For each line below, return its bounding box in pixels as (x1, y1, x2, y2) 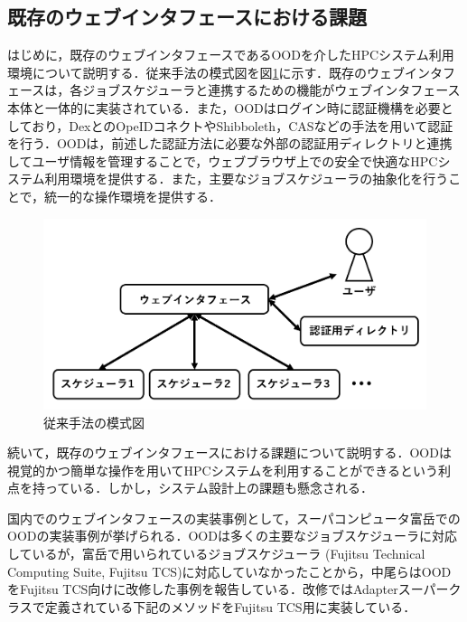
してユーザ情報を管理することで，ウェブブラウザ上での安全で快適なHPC (7, 151, 438, 170)
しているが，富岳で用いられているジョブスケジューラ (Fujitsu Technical (7, 544, 425, 563)
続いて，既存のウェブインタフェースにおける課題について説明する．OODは (7, 443, 452, 462)
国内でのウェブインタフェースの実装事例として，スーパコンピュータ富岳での (7, 508, 461, 527)
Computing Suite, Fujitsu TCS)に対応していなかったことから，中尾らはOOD (7, 561, 452, 580)
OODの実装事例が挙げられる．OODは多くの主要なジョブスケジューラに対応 (7, 526, 457, 545)
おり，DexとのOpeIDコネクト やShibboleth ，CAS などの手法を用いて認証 (32, 116, 453, 135)
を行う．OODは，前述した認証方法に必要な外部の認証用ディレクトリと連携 (7, 134, 453, 153)
